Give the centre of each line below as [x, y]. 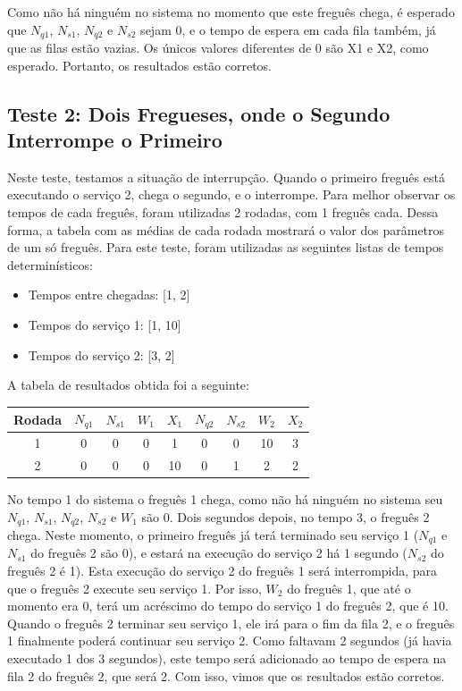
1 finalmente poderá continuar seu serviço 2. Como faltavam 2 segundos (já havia [230, 640]
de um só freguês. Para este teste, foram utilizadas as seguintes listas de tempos [226, 247]
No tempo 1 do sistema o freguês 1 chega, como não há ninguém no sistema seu [225, 498]
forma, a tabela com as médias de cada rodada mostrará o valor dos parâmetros [226, 229]
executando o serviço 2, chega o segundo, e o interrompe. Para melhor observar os [231, 194]
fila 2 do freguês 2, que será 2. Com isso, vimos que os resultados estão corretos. [226, 675]
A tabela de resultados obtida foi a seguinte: [128, 385]
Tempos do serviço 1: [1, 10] [105, 324]
